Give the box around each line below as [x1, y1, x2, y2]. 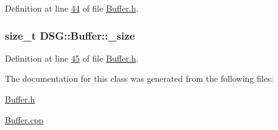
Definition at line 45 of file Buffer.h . [5, 51, 139, 64]
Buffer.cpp [5, 113, 44, 126]
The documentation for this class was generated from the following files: [5, 72, 274, 85]
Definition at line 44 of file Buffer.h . [5, 2, 139, 14]
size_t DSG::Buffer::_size [5, 27, 135, 43]
